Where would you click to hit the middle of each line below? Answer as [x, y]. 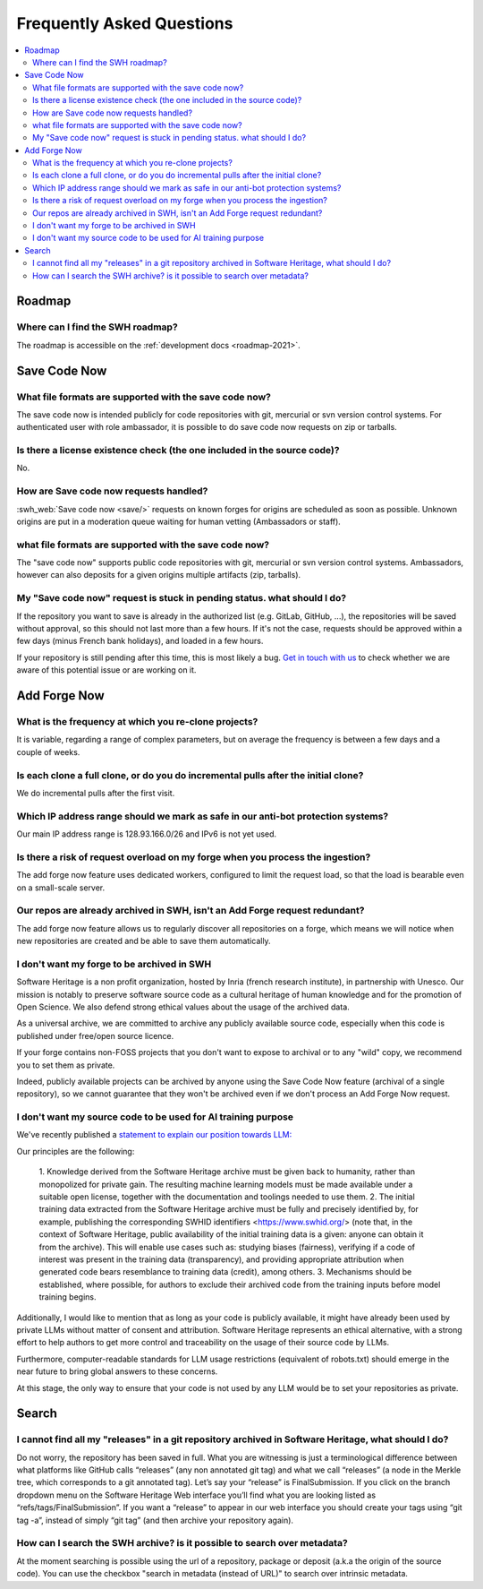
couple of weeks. [48, 752]
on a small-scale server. [61, 888]
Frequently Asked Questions [125, 23]
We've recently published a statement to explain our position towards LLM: [154, 1135]
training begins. [68, 1297]
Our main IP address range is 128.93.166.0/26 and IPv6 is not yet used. [147, 834]
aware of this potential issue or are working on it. [106, 670]
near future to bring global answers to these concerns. [117, 1371]
